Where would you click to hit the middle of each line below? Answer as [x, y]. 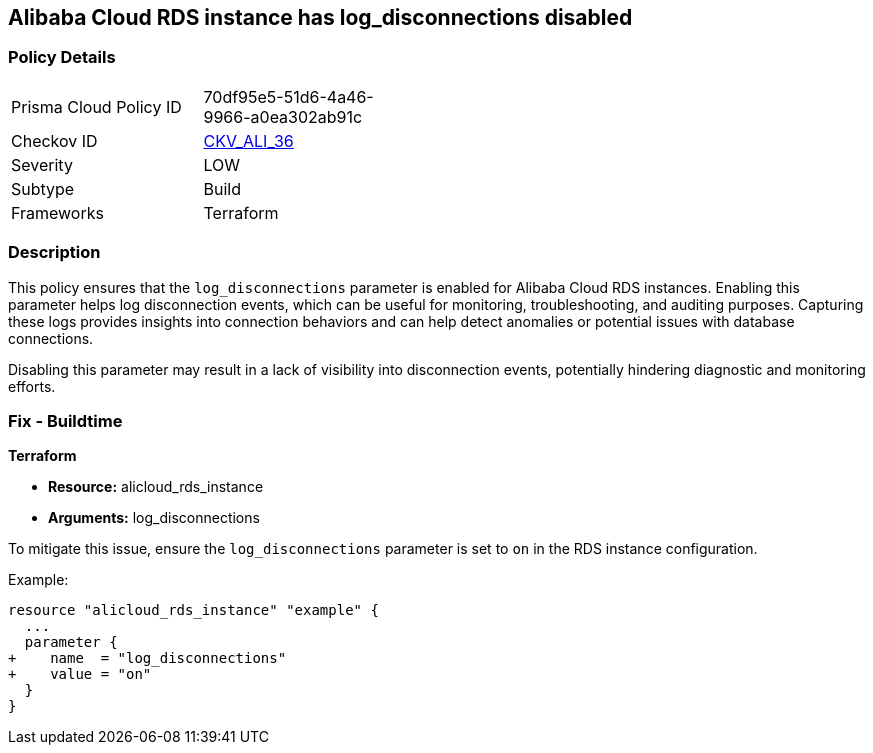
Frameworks [57, 212]
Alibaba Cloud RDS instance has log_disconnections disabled [320, 17]
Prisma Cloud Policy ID [96, 106]
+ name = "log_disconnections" [147, 658]
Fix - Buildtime [65, 420]
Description [54, 252]
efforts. [32, 386]
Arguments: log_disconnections [154, 518]
